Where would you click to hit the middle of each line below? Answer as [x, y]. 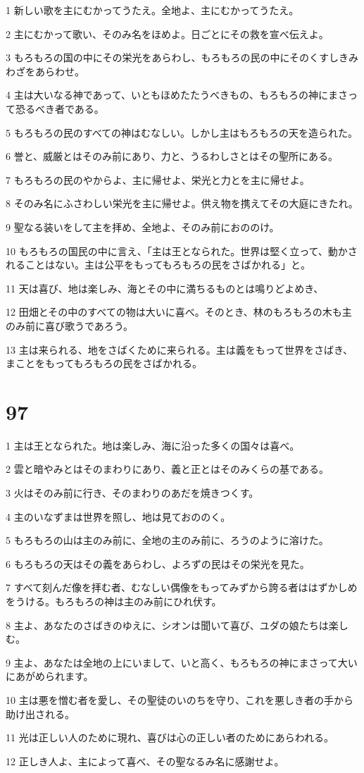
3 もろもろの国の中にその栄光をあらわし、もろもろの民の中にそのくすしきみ [182, 57]
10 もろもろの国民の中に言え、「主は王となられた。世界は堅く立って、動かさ [182, 251]
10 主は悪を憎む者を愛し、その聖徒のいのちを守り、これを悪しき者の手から [180, 699]
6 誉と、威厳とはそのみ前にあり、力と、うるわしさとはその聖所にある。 [172, 156]
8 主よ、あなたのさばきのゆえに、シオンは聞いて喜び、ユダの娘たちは [167, 625]
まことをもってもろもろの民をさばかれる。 [104, 363]
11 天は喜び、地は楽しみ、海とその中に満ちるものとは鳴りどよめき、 [165, 288]
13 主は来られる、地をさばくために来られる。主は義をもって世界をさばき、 [179, 349]
